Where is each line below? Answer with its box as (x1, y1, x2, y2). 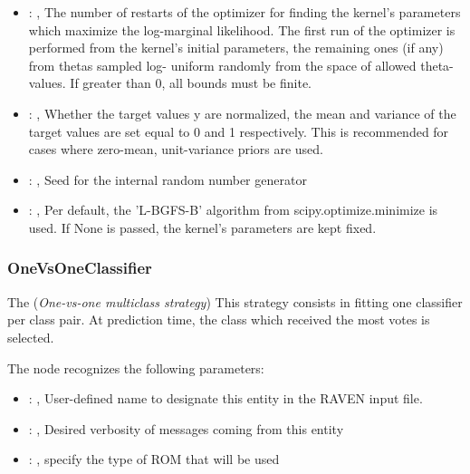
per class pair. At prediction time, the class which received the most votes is (7, 310, 430, 329)
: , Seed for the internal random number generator (28, 169, 307, 189)
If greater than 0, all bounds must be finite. (70, 73, 312, 92)
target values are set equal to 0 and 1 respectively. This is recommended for (28, 121, 449, 140)
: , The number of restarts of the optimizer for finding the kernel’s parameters (28, 3, 461, 21)
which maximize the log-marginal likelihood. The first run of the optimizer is (28, 20, 456, 39)
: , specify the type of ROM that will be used (28, 450, 280, 469)
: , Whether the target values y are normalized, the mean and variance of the (28, 103, 456, 122)
